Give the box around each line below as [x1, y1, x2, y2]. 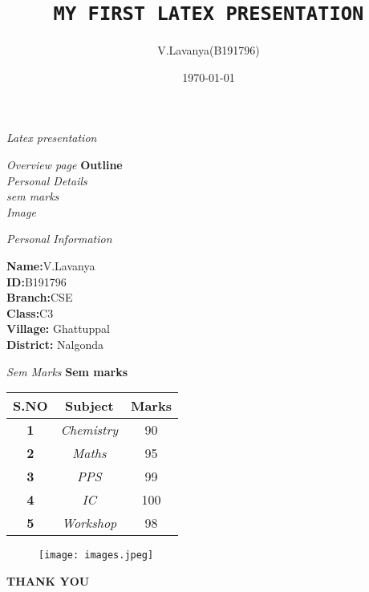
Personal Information [6, 230, 112, 247]
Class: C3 [6, 304, 54, 321]
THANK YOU [6, 572, 90, 589]
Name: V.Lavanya [6, 257, 95, 274]
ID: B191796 [6, 273, 67, 290]
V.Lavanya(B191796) [157, 42, 260, 59]
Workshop [62, 513, 117, 533]
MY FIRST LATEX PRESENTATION [53, 2, 364, 26]
